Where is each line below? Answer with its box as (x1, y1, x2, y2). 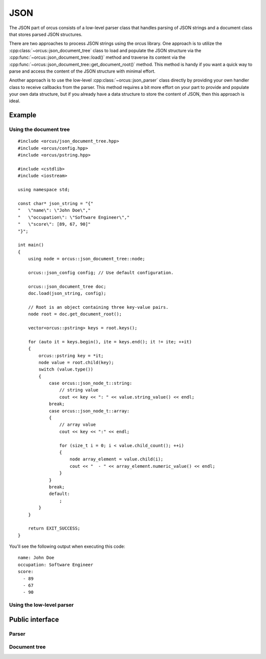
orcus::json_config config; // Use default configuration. (28, 270, 174, 275)
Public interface (9, 615, 59, 623)
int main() (18, 242, 44, 248)
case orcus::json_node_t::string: (49, 380, 133, 386)
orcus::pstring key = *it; (38, 353, 104, 358)
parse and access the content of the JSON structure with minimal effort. (9, 68, 156, 74)
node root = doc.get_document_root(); (28, 311, 122, 317)
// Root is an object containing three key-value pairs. (28, 304, 168, 310)
